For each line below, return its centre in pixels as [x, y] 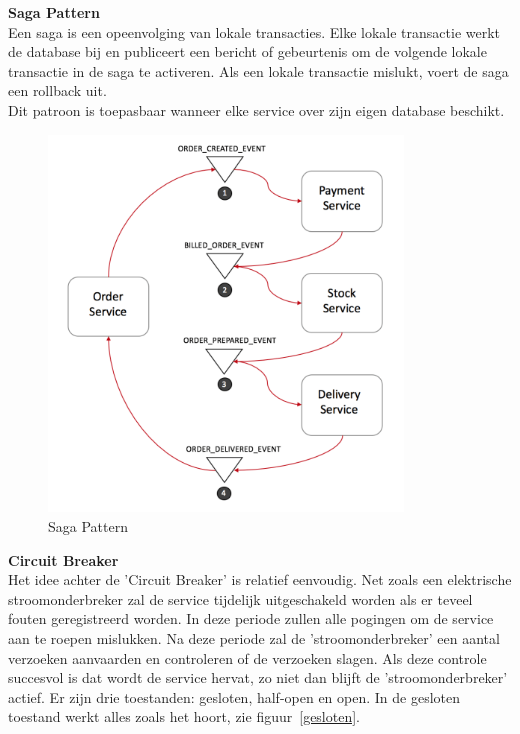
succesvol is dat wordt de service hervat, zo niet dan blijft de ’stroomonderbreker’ [258, 677]
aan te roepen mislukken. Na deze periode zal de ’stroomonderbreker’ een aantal [254, 638]
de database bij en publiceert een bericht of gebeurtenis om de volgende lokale [247, 51]
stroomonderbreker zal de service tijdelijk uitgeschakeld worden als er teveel [240, 598]
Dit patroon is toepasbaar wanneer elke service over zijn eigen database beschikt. [256, 109]
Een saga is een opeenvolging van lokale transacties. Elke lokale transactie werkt [254, 31]
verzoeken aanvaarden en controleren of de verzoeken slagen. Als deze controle [247, 657]
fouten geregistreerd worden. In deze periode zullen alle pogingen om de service [251, 618]
